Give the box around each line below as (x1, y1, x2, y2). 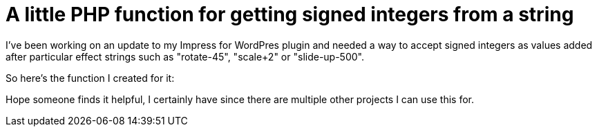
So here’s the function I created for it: (6, 71, 175, 84)
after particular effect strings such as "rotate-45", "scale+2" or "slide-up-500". (6, 50, 364, 63)
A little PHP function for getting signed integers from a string (6, 3, 574, 26)
